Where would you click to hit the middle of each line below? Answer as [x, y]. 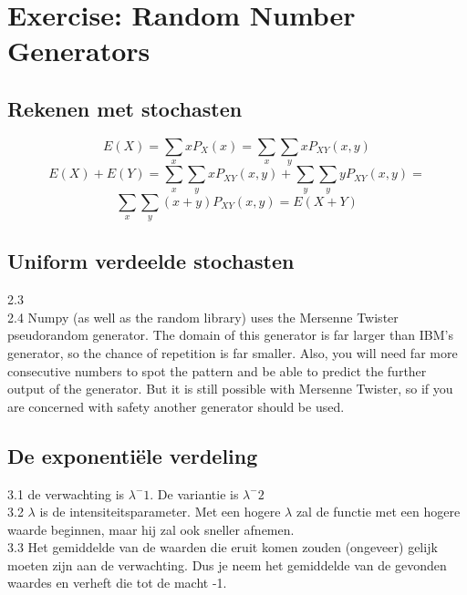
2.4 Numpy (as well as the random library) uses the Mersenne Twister [203, 317]
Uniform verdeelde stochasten [151, 261]
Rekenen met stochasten [125, 108]
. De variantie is [194, 493]
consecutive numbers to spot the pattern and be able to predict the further [217, 370]
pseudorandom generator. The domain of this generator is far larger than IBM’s [230, 335]
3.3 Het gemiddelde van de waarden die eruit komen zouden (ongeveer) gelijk [223, 547]
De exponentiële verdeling [133, 455]
